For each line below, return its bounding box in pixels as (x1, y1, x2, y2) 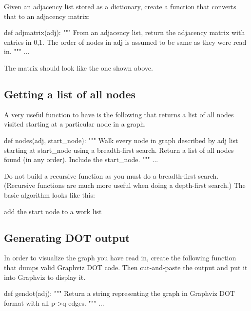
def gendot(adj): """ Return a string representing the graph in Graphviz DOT (4, 288, 235, 298)
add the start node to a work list (4, 206, 102, 216)
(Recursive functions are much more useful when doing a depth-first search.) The (4, 180, 246, 190)
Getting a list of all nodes (4, 86, 136, 101)
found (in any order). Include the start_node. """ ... (4, 154, 158, 165)
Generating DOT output (4, 230, 130, 245)
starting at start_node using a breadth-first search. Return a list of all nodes (4, 145, 234, 155)
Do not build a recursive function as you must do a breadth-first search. (4, 170, 219, 181)
